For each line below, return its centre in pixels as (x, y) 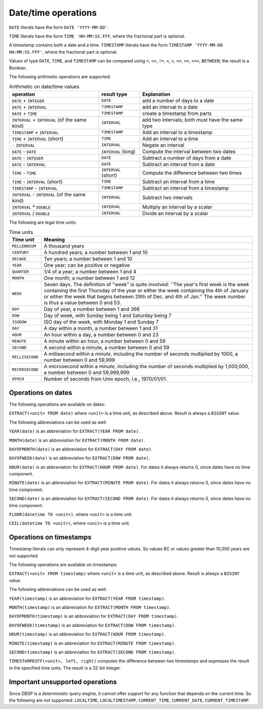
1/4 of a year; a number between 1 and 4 (90, 272)
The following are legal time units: (43, 222)
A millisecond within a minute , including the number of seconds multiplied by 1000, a (141, 354)
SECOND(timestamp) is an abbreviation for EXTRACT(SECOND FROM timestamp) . (92, 652)
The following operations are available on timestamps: (63, 565)
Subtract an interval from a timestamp (185, 188)
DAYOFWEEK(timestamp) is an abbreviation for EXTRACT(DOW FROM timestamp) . (92, 625)
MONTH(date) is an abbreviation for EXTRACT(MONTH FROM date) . (77, 440)
